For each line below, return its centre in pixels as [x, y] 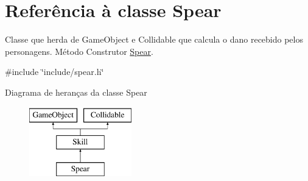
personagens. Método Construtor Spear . [79, 51]
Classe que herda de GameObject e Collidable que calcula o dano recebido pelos [154, 39]
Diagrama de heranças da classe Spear [76, 92]
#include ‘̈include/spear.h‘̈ [54, 72]
